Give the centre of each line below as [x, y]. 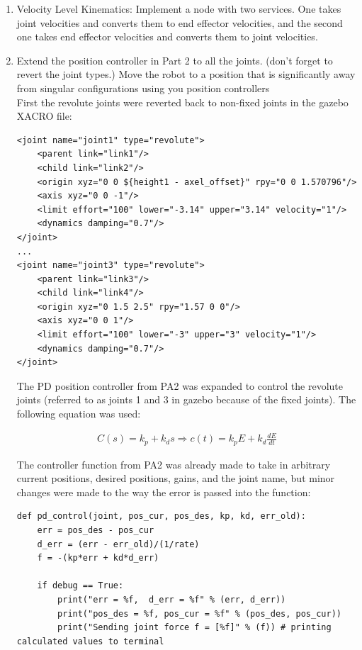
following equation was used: [79, 414]
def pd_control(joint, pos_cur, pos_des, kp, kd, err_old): [161, 516]
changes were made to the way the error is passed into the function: [164, 492]
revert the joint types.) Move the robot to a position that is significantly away [186, 74]
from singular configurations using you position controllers [143, 88]
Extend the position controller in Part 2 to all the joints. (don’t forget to [175, 60]
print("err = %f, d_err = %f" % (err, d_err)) [172, 599]
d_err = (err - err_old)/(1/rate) [118, 544]
